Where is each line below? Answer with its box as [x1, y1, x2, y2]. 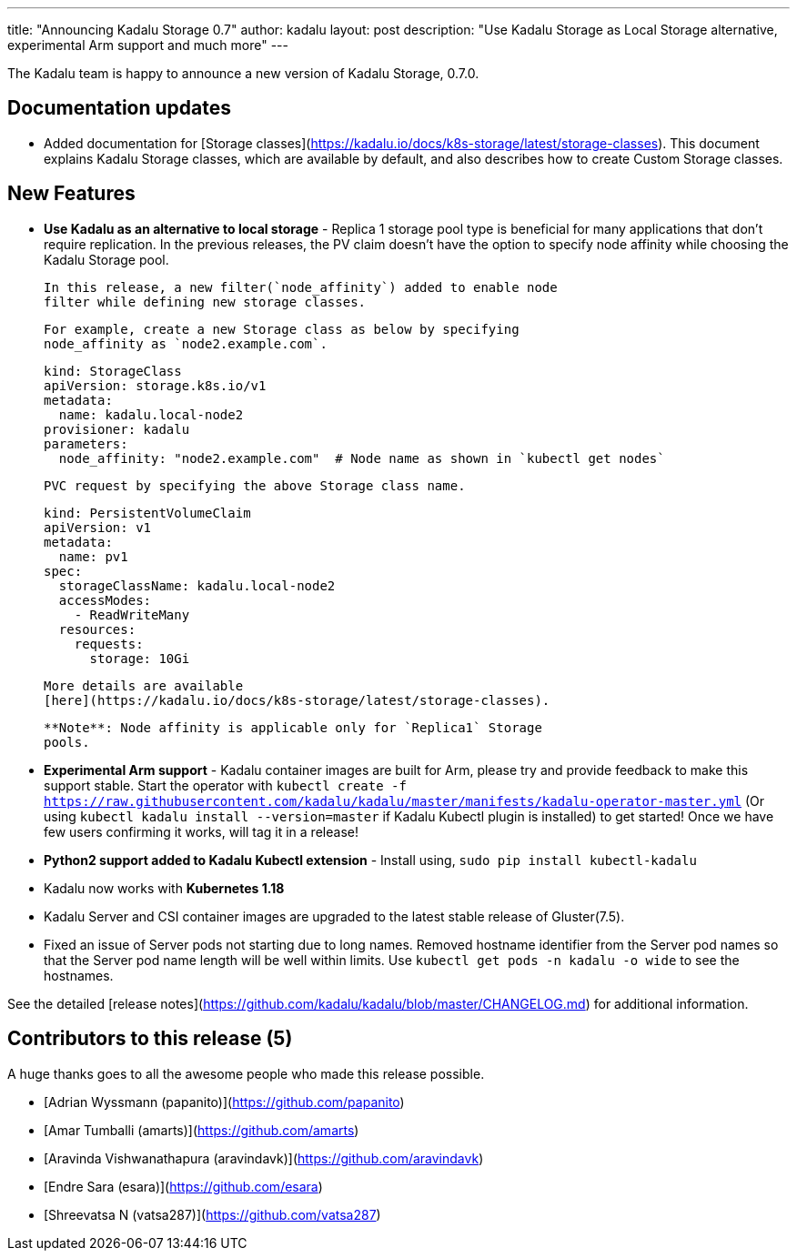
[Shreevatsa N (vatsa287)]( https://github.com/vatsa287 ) [44, 1206, 381, 1223]
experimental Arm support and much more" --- [7, 37, 288, 53]
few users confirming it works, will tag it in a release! [44, 823, 358, 840]
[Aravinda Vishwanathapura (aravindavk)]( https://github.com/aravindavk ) [44, 1150, 484, 1166]
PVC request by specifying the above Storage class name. [44, 478, 466, 493]
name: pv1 [58, 548, 128, 564]
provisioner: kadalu [44, 421, 190, 437]
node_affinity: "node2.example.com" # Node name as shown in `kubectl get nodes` [58, 450, 665, 466]
